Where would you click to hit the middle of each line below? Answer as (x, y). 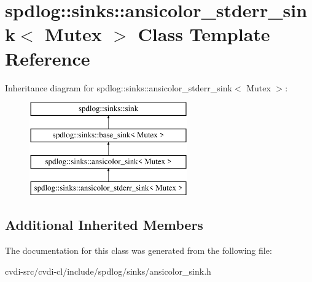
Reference (48, 58)
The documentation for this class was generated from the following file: (138, 250)
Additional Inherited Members (104, 225)
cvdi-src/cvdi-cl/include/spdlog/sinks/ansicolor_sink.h (108, 271)
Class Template (204, 34)
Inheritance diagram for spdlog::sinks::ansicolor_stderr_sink (119, 87)
